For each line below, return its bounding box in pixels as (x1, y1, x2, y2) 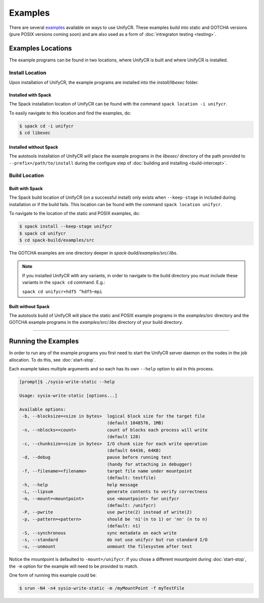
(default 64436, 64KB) (107, 447, 161, 453)
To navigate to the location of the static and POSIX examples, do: (9, 210, 140, 216)
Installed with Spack (9, 92, 51, 98)
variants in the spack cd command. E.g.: (22, 280, 105, 286)
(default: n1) (107, 523, 141, 529)
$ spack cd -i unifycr (19, 123, 74, 129)
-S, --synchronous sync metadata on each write (22, 530, 177, 536)
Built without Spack (9, 303, 50, 309)
